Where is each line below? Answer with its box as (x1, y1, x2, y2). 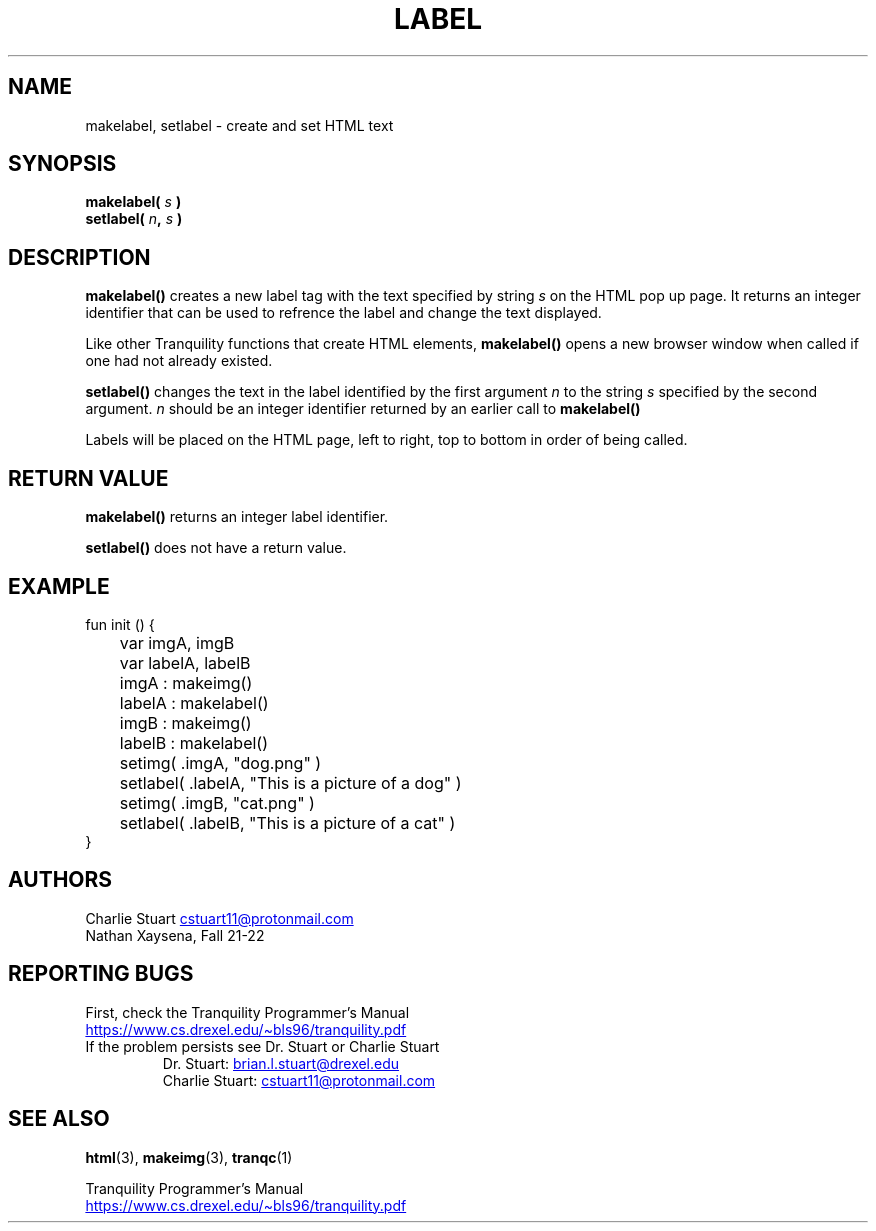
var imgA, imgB (119, 632, 235, 653)
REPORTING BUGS (8, 961, 194, 987)
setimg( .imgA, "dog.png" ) (119, 752, 322, 773)
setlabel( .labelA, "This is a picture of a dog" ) (119, 772, 462, 793)
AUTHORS (8, 867, 113, 893)
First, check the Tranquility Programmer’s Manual (85, 1003, 410, 1021)
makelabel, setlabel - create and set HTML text (85, 116, 394, 134)
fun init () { (85, 615, 155, 633)
